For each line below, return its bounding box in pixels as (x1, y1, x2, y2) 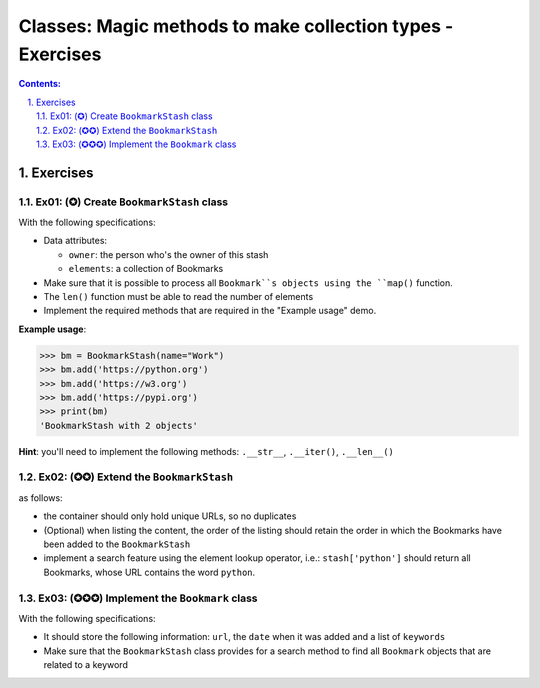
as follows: (18, 491, 64, 504)
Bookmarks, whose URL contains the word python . (43, 566, 256, 578)
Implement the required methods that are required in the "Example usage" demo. (43, 305, 377, 317)
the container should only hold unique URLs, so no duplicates (43, 510, 297, 522)
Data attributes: (43, 235, 108, 247)
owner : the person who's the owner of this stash (68, 248, 269, 260)
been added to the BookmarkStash (43, 538, 191, 550)
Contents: (18, 78, 62, 90)
